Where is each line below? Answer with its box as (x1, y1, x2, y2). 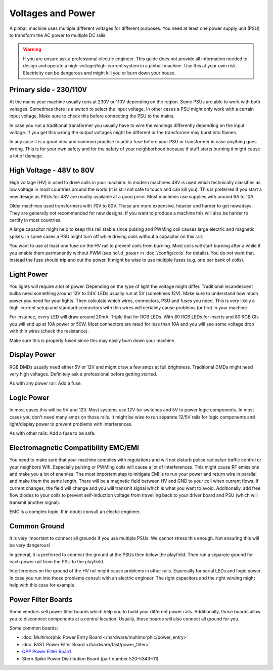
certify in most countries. (9, 217, 62, 223)
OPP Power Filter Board (22, 648, 71, 655)
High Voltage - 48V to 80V (9, 166, 95, 175)
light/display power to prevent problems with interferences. (9, 421, 133, 427)
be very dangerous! (9, 542, 51, 549)
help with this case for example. (9, 582, 76, 588)
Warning (23, 46, 41, 53)
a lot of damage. (9, 153, 43, 159)
